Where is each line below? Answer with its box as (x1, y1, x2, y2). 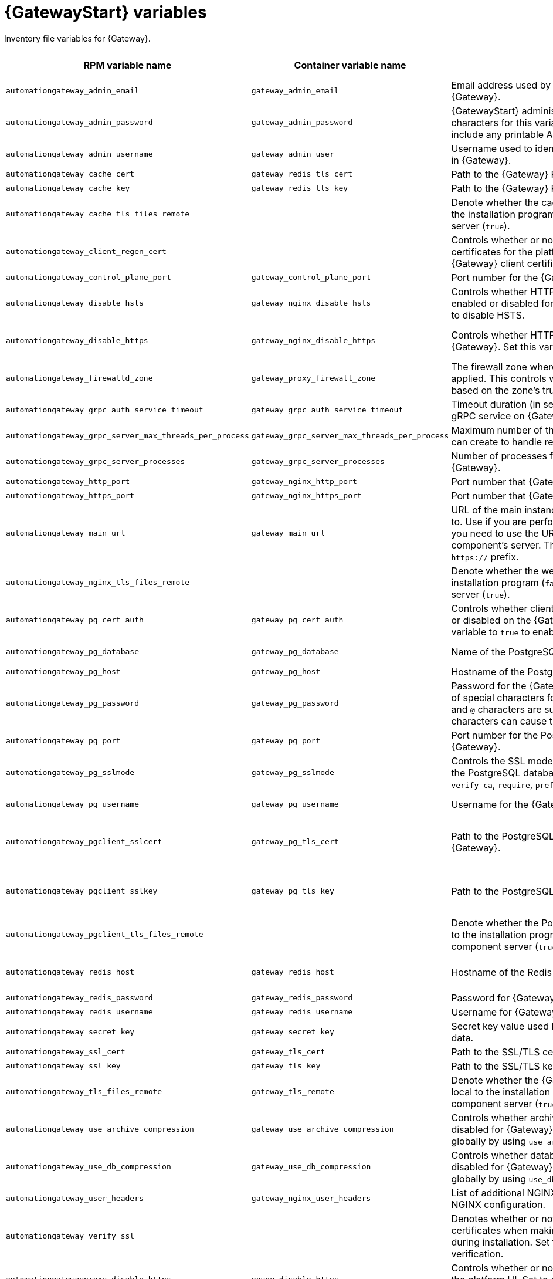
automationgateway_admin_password (6, 118, 153, 127)
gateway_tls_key (251, 1061, 321, 1071)
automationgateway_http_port (6, 477, 130, 486)
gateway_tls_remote (251, 1087, 334, 1097)
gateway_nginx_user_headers (251, 1194, 371, 1203)
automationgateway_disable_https (6, 336, 148, 346)
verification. (451, 1247, 504, 1260)
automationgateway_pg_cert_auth (6, 615, 144, 625)
